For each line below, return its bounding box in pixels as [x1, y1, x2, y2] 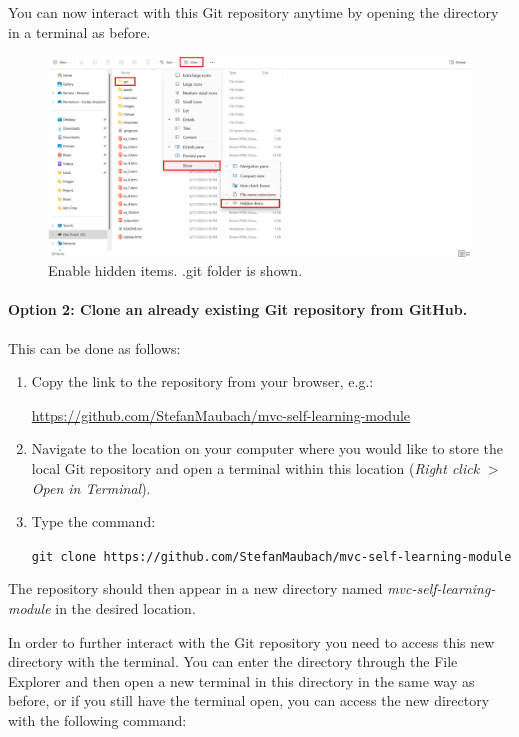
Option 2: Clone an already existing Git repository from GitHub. [8, 299, 468, 320]
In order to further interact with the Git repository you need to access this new [8, 631, 495, 652]
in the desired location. [55, 597, 196, 618]
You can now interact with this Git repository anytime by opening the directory [8, 2, 499, 22]
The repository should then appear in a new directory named [8, 578, 383, 599]
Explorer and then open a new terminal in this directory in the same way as [8, 670, 475, 691]
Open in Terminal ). [31, 477, 151, 498]
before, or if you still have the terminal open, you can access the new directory [8, 690, 490, 711]
